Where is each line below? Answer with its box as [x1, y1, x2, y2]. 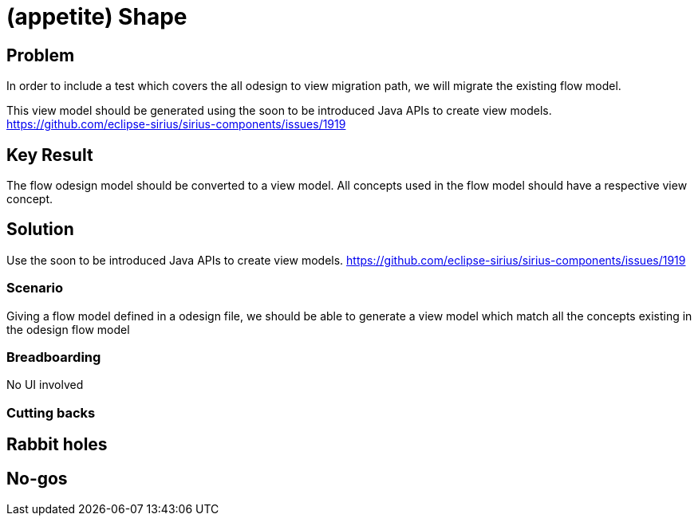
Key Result [6, 144, 93, 165]
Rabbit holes [6, 434, 108, 455]
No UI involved [6, 378, 84, 392]
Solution [6, 219, 74, 240]
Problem [6, 45, 75, 65]
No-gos [6, 468, 68, 489]
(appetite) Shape [6, 3, 187, 30]
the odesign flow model [6, 322, 130, 336]
